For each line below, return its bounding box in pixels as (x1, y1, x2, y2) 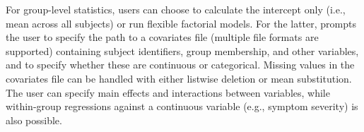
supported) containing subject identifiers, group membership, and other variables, (6, 43, 359, 58)
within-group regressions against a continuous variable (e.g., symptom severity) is (6, 99, 358, 114)
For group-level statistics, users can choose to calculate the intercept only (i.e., (6, 2, 346, 16)
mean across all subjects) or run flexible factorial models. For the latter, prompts (6, 16, 356, 30)
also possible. (6, 112, 62, 127)
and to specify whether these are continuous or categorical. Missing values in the (6, 57, 355, 72)
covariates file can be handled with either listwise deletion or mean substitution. (6, 71, 352, 85)
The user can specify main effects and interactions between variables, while (6, 85, 330, 100)
